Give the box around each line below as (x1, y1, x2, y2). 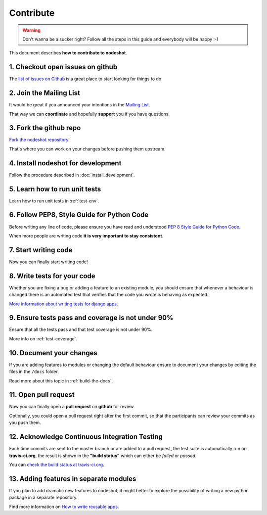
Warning (22, 27, 41, 33)
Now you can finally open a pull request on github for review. (9, 404, 135, 410)
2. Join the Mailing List (9, 89, 80, 97)
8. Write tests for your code (9, 272, 96, 280)
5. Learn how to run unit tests (9, 185, 101, 193)
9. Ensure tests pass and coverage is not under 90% (9, 314, 174, 322)
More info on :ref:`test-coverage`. (9, 335, 78, 341)
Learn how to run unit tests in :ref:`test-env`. (9, 198, 99, 204)
